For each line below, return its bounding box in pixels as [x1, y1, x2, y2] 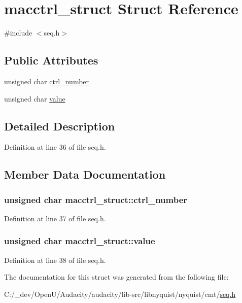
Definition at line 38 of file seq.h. [4, 254, 106, 265]
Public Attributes [4, 52, 98, 68]
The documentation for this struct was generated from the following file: [4, 272, 229, 282]
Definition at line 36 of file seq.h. [4, 142, 106, 152]
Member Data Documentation [4, 166, 166, 182]
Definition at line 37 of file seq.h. [4, 213, 106, 223]
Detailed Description [4, 118, 115, 133]
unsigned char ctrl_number [4, 76, 89, 86]
